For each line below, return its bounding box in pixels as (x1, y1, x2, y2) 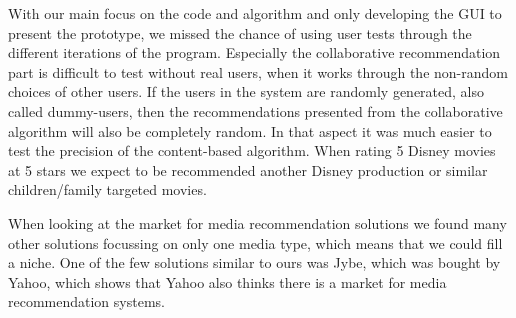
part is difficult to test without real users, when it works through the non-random (8, 61, 508, 82)
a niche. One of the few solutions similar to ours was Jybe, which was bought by (8, 252, 501, 273)
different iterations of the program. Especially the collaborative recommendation (8, 42, 501, 63)
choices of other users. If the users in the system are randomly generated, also (8, 81, 485, 102)
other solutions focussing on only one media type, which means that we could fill (8, 232, 503, 253)
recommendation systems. (8, 291, 165, 312)
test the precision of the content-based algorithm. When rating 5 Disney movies (8, 140, 496, 161)
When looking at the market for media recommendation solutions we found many (8, 212, 507, 233)
